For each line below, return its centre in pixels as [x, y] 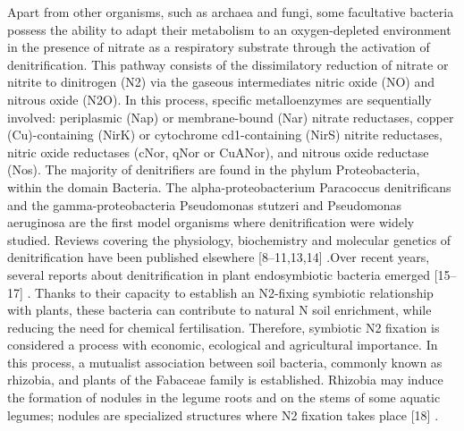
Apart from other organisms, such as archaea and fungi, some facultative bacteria [231, 12]
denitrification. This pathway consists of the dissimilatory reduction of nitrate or [228, 64]
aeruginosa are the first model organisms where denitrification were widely [211, 222]
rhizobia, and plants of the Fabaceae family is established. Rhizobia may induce [225, 380]
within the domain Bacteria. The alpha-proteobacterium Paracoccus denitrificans [229, 186]
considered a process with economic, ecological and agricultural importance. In [223, 345]
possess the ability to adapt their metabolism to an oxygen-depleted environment [229, 29]
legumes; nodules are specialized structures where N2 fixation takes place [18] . [223, 414]
